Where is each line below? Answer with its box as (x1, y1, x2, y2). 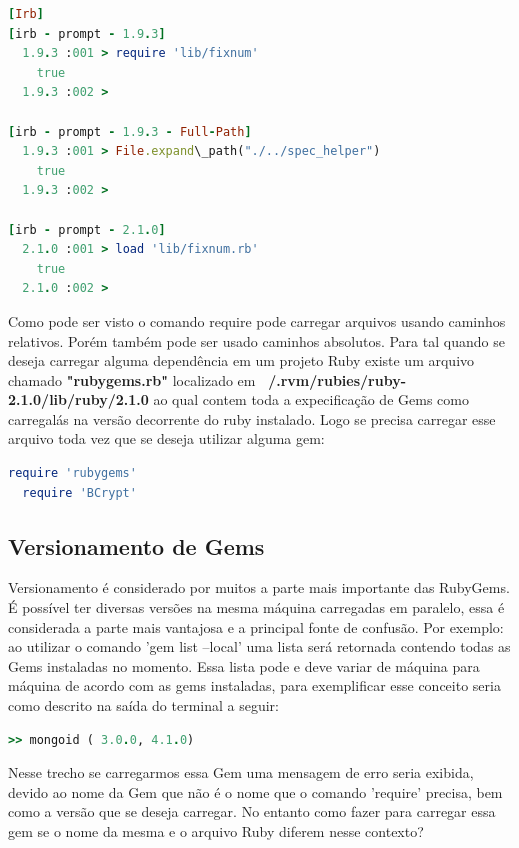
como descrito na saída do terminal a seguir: (8, 695, 279, 716)
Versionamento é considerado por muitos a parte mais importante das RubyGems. (8, 577, 510, 598)
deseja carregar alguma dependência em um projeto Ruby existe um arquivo (8, 350, 475, 371)
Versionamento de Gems (8, 530, 265, 561)
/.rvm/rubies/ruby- (268, 369, 407, 390)
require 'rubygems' (8, 466, 137, 481)
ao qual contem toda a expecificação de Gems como (153, 389, 469, 410)
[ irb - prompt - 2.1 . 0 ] (8, 222, 166, 237)
